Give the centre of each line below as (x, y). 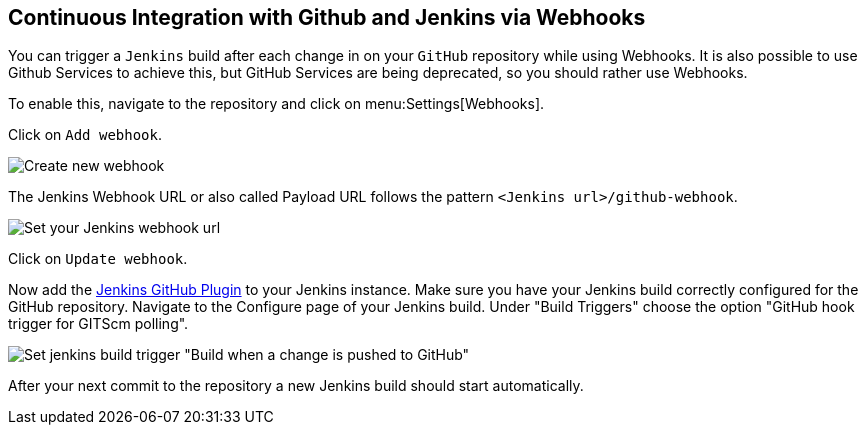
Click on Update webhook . (98, 259)
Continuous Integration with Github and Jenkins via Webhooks (327, 17)
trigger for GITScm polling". (98, 324)
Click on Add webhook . (85, 135)
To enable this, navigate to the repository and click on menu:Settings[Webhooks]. (276, 104)
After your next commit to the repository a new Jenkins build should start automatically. (296, 386)
